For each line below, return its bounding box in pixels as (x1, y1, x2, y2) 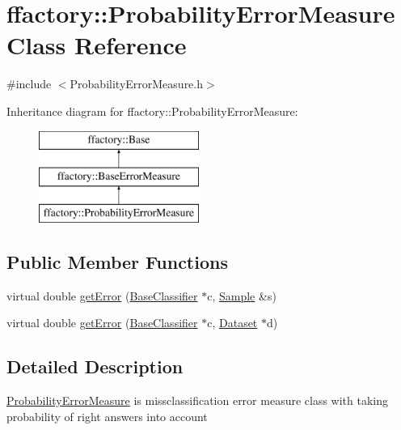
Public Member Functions (6, 249, 228, 274)
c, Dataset (207, 314, 258, 331)
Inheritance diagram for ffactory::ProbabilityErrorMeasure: (6, 102, 298, 119)
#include (6, 75, 52, 92)
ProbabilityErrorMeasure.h (70, 75, 204, 92)
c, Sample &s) (207, 287, 276, 304)
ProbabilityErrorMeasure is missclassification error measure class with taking (6, 392, 389, 409)
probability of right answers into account (6, 407, 208, 424)
